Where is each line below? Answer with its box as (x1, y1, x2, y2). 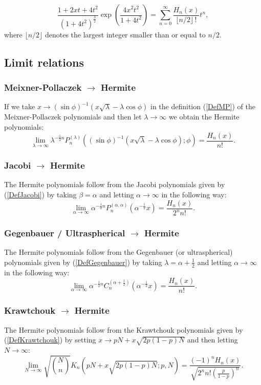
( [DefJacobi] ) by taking (4, 189, 77, 200)
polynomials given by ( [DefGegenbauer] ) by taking (4, 256, 162, 267)
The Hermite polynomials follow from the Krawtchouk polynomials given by (4, 324, 243, 335)
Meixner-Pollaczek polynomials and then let (4, 111, 142, 122)
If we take (4, 101, 35, 112)
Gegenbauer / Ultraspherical (4, 227, 125, 239)
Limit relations (4, 54, 84, 70)
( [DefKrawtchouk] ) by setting (4, 334, 96, 345)
